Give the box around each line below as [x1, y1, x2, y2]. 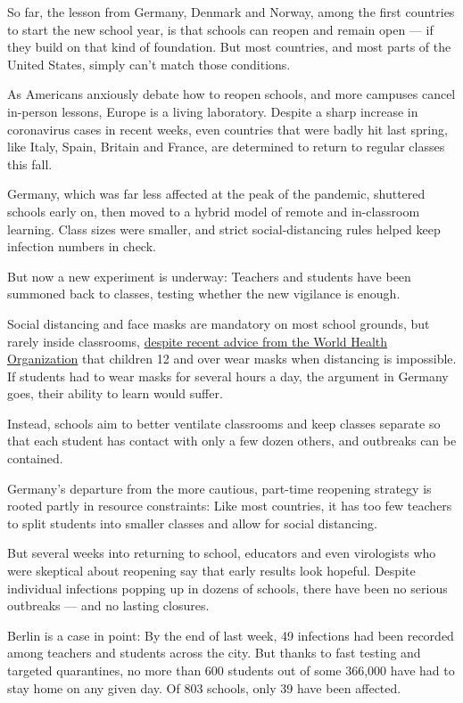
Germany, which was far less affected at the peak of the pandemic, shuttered [7, 184, 426, 203]
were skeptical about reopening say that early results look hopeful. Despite [7, 561, 416, 580]
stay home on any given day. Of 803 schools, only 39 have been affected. [7, 678, 401, 697]
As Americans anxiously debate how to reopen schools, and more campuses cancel [7, 85, 456, 103]
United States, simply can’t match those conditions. [7, 54, 291, 73]
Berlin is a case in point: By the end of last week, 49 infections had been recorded [7, 625, 454, 644]
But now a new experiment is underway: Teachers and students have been [7, 266, 411, 285]
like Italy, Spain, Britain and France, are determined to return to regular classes [7, 137, 445, 156]
